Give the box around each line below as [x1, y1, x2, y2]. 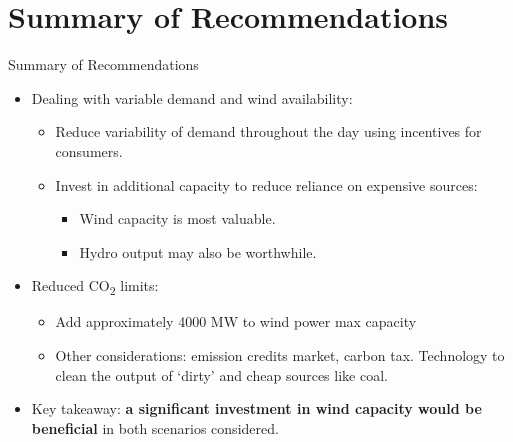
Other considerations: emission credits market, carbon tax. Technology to [55, 345, 505, 365]
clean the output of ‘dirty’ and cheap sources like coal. [55, 364, 388, 385]
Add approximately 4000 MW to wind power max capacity [55, 311, 417, 332]
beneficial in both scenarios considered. [31, 417, 279, 438]
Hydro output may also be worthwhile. [79, 241, 317, 262]
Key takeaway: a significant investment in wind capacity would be [31, 398, 482, 419]
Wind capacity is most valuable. [79, 208, 276, 229]
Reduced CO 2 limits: [31, 275, 159, 299]
